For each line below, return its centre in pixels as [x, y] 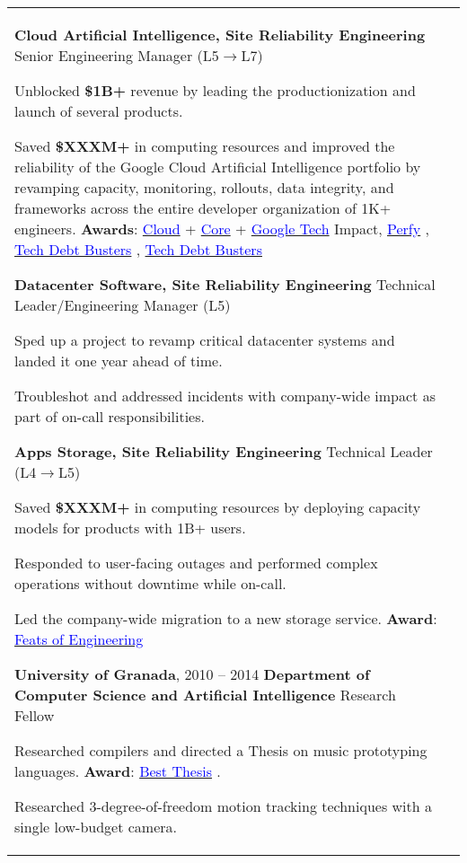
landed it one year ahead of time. [119, 361]
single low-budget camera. [96, 827]
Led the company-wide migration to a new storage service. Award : [226, 618]
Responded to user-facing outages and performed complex [196, 563]
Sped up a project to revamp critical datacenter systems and [205, 340]
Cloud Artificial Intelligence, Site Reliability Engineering [220, 35]
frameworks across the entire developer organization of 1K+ [203, 208]
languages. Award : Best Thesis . [118, 771]
